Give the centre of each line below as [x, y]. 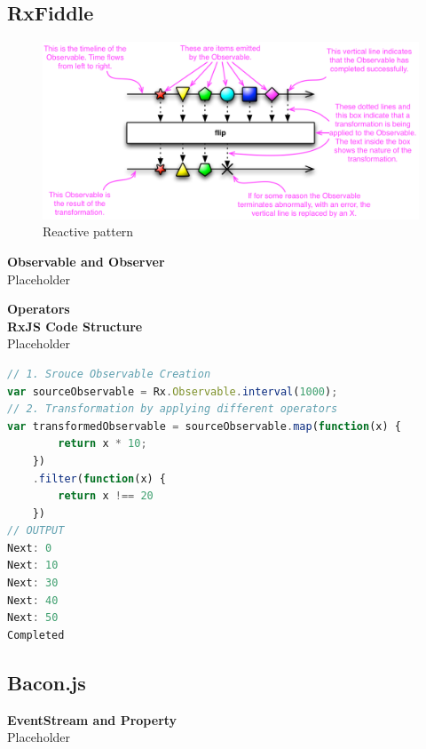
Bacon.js [47, 682]
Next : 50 [33, 618]
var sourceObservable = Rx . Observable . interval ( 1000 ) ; [173, 391]
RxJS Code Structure [75, 326]
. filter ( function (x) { [99, 478]
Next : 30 [33, 583]
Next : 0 [30, 548]
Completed [36, 635]
